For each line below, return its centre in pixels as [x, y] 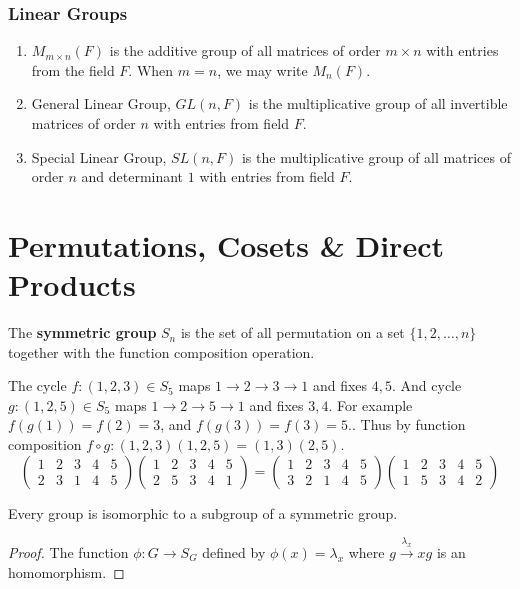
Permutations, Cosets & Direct [226, 244]
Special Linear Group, [99, 156]
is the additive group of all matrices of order [245, 50]
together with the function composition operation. [161, 351]
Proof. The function [68, 552]
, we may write [262, 69]
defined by [234, 552]
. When [151, 69]
